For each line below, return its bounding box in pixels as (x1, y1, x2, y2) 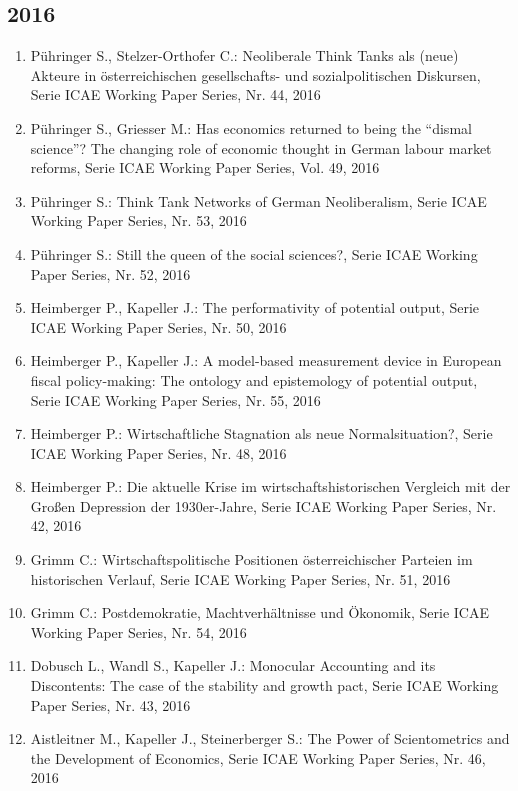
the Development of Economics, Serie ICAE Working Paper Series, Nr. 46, (30, 747, 486, 768)
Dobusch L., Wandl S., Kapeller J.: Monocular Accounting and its (30, 655, 436, 676)
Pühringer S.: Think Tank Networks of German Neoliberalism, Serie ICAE (30, 190, 487, 211)
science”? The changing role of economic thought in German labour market (30, 137, 492, 158)
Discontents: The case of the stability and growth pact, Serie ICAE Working (30, 675, 499, 696)
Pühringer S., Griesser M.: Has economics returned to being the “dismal (30, 117, 472, 138)
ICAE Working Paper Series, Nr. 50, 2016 (30, 316, 287, 337)
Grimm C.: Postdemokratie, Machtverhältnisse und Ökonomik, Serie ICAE (30, 602, 490, 623)
